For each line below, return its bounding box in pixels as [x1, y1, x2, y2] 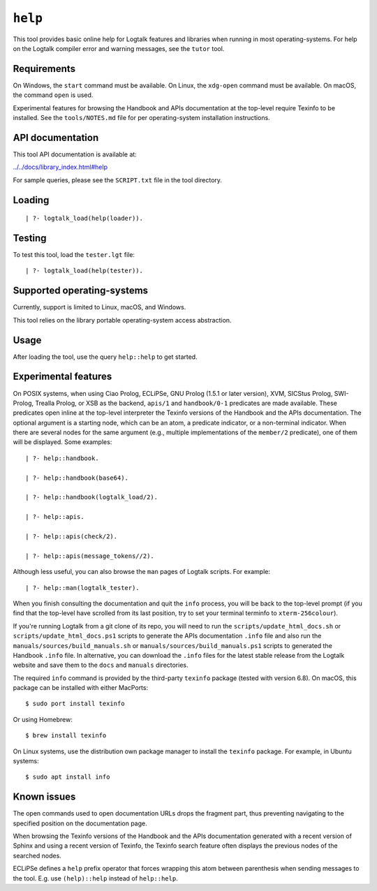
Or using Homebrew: [13, 715, 73, 723]
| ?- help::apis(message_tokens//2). [25, 552, 155, 560]
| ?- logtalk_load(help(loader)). [25, 214, 143, 223]
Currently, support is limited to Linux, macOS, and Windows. [13, 303, 186, 311]
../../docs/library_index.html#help [13, 163, 108, 171]
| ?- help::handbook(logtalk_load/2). [25, 493, 158, 501]
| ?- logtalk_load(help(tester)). [25, 267, 143, 275]
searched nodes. [13, 851, 62, 860]
